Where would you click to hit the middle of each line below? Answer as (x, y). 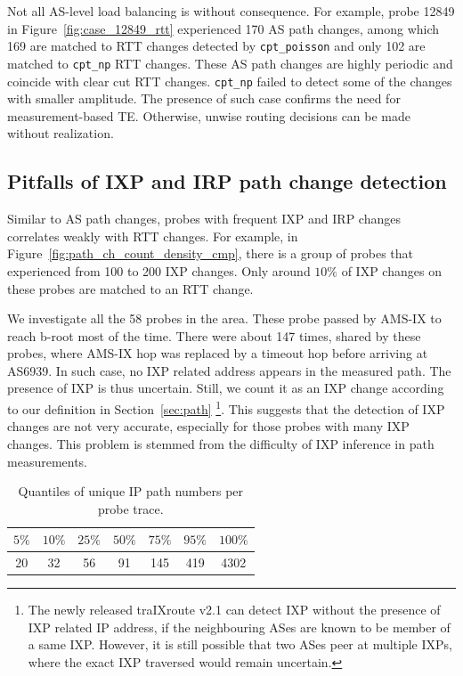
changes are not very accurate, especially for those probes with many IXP (208, 426)
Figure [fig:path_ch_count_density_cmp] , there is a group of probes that (211, 253)
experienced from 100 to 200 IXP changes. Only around (159, 270)
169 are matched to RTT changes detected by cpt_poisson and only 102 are (216, 46)
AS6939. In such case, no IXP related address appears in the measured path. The (229, 370)
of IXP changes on (391, 270)
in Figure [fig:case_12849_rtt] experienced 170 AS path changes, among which (223, 28)
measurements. (48, 461)
